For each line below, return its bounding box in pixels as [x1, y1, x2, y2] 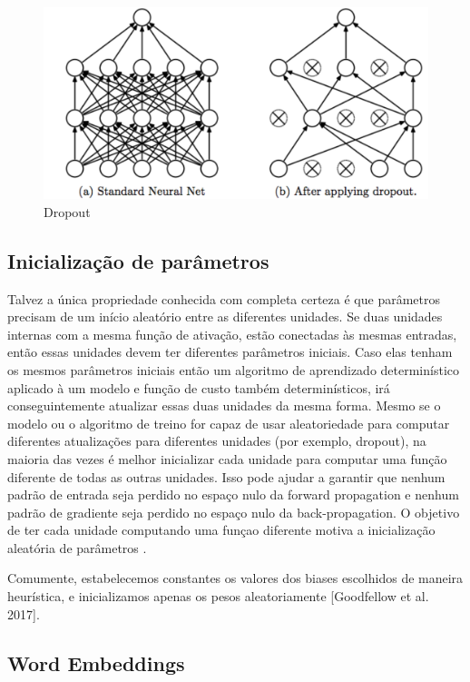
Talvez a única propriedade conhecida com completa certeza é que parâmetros [7, 289, 440, 308]
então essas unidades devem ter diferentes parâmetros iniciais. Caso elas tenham [7, 342, 453, 361]
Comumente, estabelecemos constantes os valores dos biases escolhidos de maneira [7, 568, 464, 588]
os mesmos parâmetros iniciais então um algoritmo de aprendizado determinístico [7, 360, 460, 379]
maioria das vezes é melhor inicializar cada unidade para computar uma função [7, 449, 447, 468]
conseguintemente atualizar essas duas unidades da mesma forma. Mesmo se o [7, 396, 441, 415]
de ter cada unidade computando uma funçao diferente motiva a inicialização [7, 520, 436, 539]
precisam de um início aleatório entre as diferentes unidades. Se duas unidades [7, 307, 443, 326]
